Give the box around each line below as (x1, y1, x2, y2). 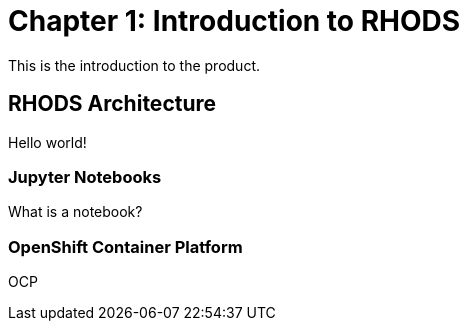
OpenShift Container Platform (8, 236, 243, 257)
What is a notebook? (8, 203, 143, 221)
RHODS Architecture (8, 91, 217, 117)
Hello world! (8, 133, 87, 151)
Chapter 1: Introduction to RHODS (8, 4, 461, 38)
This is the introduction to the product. (8, 56, 261, 74)
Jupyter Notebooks (8, 166, 162, 187)
